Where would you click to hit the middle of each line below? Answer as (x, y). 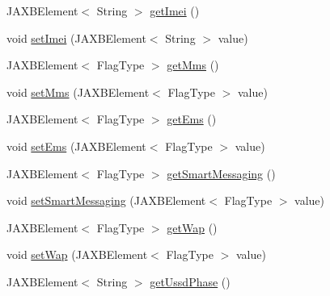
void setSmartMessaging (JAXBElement (106, 200)
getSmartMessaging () (221, 173)
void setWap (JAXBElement (77, 254)
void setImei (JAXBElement (76, 38)
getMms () (193, 65)
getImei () (175, 10)
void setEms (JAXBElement (76, 146)
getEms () (192, 119)
